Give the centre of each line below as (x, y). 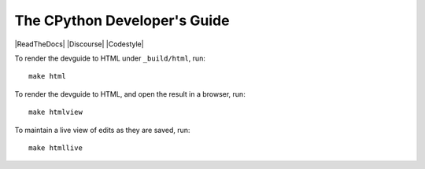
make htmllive (55, 148)
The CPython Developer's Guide (122, 20)
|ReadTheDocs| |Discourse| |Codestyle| (79, 44)
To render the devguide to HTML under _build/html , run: (110, 58)
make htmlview (55, 112)
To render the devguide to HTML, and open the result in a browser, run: (130, 94)
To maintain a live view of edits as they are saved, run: (102, 130)
